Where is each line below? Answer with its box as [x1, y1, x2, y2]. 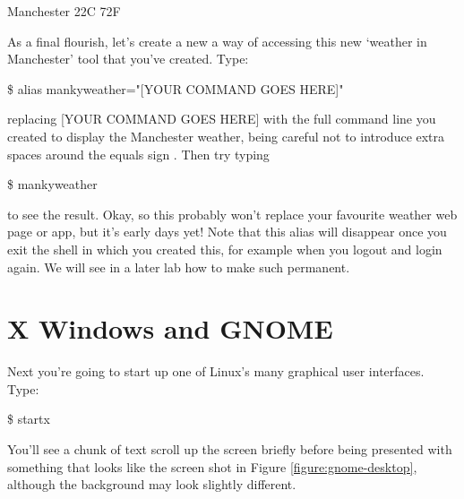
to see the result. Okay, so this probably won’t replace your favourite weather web [7, 204, 458, 223]
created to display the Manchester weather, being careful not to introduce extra [7, 126, 445, 145]
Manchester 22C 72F [7, 2, 121, 20]
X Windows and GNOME [7, 310, 333, 347]
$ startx [7, 409, 50, 428]
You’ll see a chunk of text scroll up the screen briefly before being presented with [7, 440, 452, 459]
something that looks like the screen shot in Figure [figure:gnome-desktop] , [7, 457, 417, 476]
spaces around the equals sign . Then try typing [7, 144, 270, 163]
